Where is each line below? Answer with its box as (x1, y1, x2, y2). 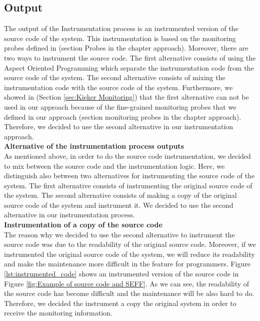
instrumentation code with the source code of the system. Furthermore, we (4, 82, 233, 92)
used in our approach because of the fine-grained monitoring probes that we (4, 101, 236, 112)
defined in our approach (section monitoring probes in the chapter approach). (4, 111, 241, 122)
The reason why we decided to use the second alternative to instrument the (4, 229, 235, 239)
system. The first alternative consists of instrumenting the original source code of (4, 180, 252, 190)
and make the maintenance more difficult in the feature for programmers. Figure (4, 258, 250, 269)
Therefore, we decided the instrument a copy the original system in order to (4, 297, 236, 308)
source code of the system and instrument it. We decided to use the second (4, 199, 233, 210)
